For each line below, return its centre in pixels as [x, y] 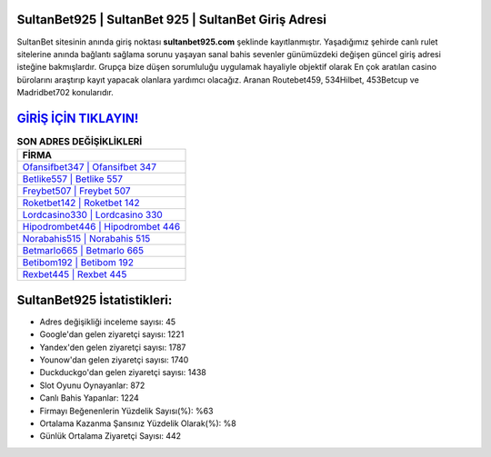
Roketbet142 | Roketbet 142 [81, 203]
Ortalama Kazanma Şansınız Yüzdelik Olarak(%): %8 [138, 423]
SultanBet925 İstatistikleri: [95, 300]
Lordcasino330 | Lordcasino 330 [92, 215]
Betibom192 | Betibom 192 [78, 263]
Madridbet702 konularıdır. [65, 93]
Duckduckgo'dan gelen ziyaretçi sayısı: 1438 [123, 373]
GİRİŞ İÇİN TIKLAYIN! [78, 118]
